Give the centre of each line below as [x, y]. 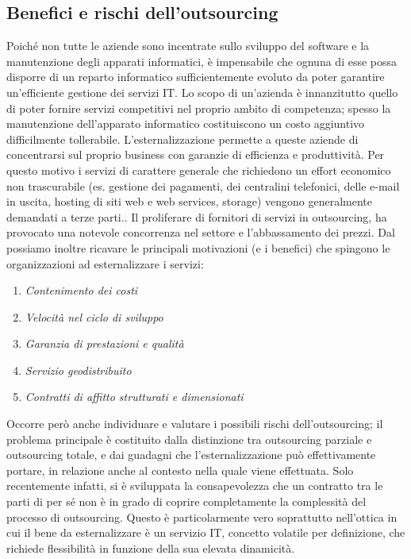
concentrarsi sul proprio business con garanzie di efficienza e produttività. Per [196, 154]
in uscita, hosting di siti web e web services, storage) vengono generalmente [189, 201]
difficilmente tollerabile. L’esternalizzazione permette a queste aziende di [182, 139]
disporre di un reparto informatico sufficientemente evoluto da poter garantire [196, 77]
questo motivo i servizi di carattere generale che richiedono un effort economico [199, 170]
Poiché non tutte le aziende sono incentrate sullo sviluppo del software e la [188, 46]
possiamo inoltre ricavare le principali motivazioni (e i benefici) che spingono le [198, 247]
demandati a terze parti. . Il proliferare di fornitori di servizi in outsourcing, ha [197, 216]
